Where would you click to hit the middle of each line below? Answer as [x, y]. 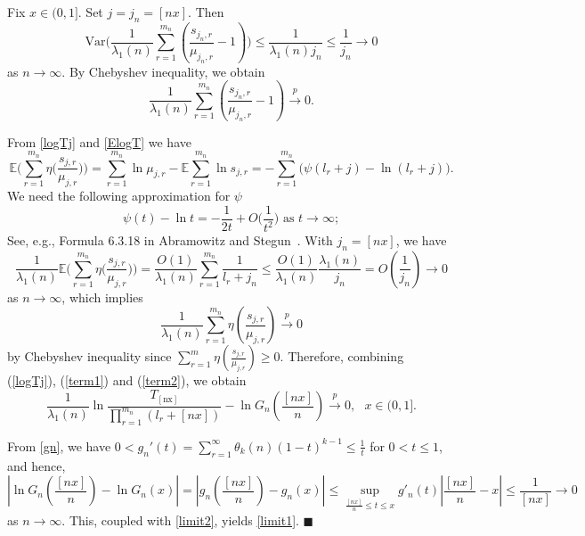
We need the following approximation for [119, 196]
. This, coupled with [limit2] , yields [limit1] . [180, 520]
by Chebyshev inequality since [89, 356]
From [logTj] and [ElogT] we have [99, 141]
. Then [206, 12]
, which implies [102, 297]
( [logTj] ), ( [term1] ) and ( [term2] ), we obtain [127, 380]
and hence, [37, 465]
